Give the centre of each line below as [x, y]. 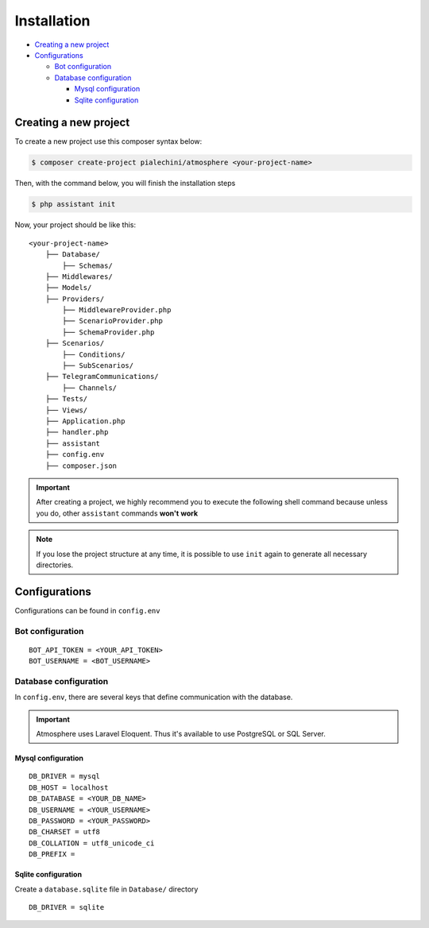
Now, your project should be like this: [75, 225]
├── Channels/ [90, 388]
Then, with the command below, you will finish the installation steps [125, 184]
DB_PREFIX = [52, 855]
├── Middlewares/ [79, 276]
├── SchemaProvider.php [108, 332]
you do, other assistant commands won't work [117, 513]
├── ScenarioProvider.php [112, 321]
